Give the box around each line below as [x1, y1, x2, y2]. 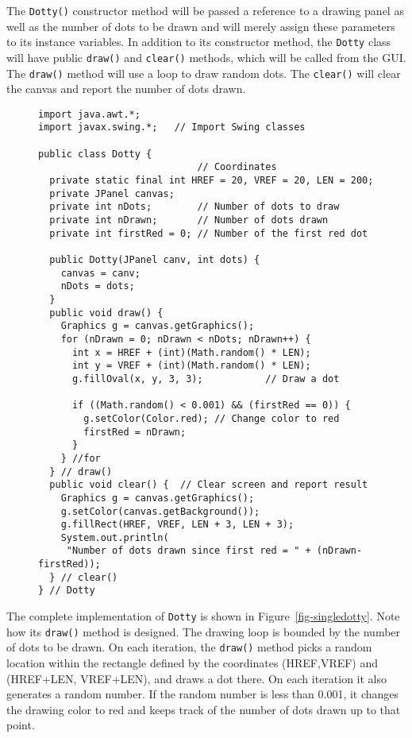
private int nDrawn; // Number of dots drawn [49, 214, 329, 226]
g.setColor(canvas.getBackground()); [60, 505, 260, 517]
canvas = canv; [60, 267, 141, 279]
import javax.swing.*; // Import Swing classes [38, 122, 306, 133]
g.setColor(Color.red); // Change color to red [83, 412, 340, 424]
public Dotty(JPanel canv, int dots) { [49, 254, 260, 266]
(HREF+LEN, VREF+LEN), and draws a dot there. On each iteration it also [6, 670, 387, 686]
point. [6, 717, 35, 733]
